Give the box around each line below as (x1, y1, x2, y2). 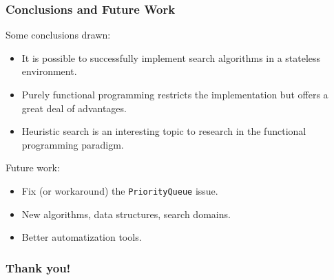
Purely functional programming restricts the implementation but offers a (21, 87, 328, 101)
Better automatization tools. (21, 230, 142, 244)
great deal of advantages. (21, 100, 127, 115)
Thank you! (6, 259, 71, 276)
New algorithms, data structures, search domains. (21, 206, 231, 221)
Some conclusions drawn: (6, 28, 111, 42)
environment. (21, 64, 77, 78)
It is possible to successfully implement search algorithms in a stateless (21, 50, 321, 65)
